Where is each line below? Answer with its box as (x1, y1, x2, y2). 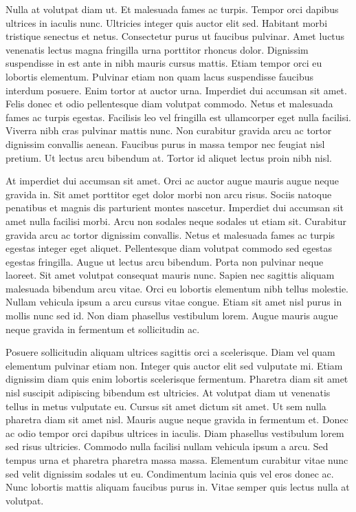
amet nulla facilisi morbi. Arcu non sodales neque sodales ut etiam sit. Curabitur (5, 213, 347, 228)
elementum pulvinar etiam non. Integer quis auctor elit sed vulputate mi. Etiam (5, 358, 343, 372)
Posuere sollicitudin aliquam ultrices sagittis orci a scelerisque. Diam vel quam (5, 345, 335, 359)
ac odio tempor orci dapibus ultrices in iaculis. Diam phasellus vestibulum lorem (5, 425, 344, 440)
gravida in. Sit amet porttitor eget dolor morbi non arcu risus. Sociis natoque (5, 186, 332, 201)
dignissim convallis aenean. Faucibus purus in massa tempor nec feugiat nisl (5, 136, 325, 151)
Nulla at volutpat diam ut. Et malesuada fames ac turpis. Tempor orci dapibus (5, 2, 339, 16)
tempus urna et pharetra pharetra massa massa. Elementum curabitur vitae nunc (5, 453, 348, 467)
